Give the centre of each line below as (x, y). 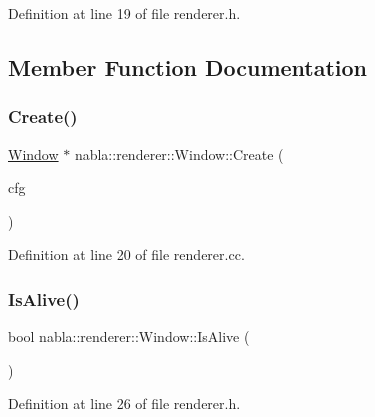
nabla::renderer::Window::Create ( (179, 153)
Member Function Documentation (188, 66)
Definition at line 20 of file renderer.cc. (126, 254)
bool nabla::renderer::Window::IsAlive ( (129, 336)
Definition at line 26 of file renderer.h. (124, 403)
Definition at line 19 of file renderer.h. (124, 13)
